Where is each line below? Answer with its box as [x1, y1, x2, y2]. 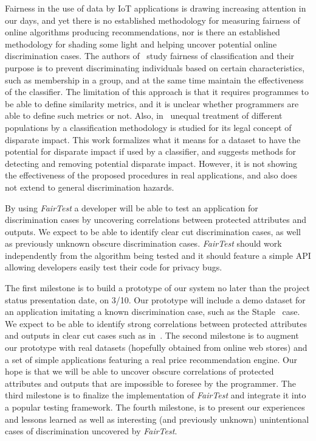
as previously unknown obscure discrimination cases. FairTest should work [5, 237, 282, 250]
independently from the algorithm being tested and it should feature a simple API [5, 249, 311, 261]
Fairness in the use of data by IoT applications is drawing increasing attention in [5, 2, 306, 14]
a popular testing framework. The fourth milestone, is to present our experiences [5, 401, 305, 413]
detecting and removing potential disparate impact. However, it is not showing [5, 157, 298, 169]
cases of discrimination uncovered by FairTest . [5, 425, 177, 437]
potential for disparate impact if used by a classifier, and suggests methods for [5, 145, 297, 158]
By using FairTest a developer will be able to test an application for [5, 201, 258, 214]
